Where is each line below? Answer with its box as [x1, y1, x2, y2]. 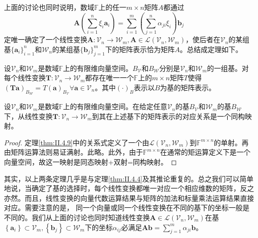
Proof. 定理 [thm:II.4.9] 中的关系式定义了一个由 [4, 137, 149, 147]
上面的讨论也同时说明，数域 [4, 2, 94, 12]
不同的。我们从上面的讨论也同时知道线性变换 [4, 212, 150, 223]
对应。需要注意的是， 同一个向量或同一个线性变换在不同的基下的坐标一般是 [4, 202, 250, 213]
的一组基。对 [207, 62, 249, 73]
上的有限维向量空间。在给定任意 [63, 101, 167, 112]
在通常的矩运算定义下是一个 [160, 147, 251, 157]
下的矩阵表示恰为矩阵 [105, 44, 175, 54]
